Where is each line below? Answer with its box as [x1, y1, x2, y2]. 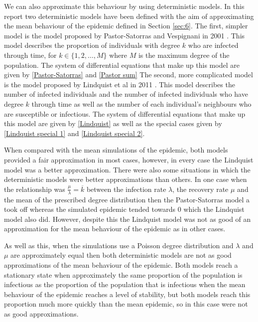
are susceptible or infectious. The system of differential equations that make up [4, 108, 246, 119]
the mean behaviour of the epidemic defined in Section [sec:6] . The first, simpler [4, 20, 248, 31]
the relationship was [4, 183, 65, 194]
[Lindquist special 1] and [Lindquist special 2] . [4, 128, 145, 138]
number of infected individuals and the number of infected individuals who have [4, 89, 248, 99]
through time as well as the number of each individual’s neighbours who [31, 98, 252, 109]
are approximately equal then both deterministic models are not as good [10, 250, 232, 260]
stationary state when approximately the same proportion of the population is [4, 269, 243, 280]
